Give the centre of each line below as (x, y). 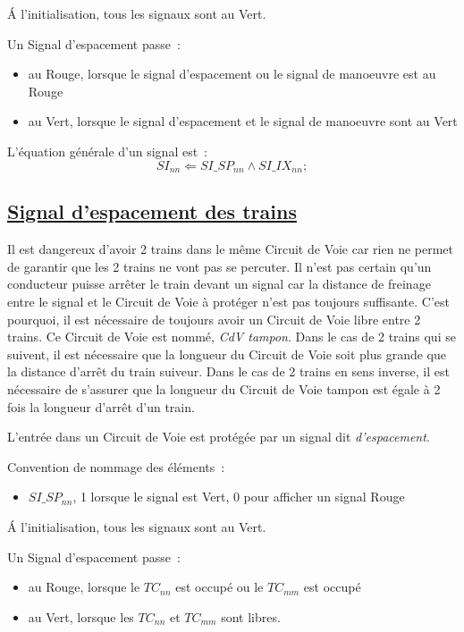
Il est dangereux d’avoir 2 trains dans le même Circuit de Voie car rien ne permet (231, 249)
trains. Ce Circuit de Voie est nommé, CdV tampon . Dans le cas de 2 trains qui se (232, 337)
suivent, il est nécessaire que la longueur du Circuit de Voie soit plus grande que (227, 354)
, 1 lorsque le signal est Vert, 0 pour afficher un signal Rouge (239, 497)
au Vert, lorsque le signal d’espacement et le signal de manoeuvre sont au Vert (243, 121)
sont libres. (251, 616)
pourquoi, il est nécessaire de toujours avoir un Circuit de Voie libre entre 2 (214, 319)
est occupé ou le (219, 587)
